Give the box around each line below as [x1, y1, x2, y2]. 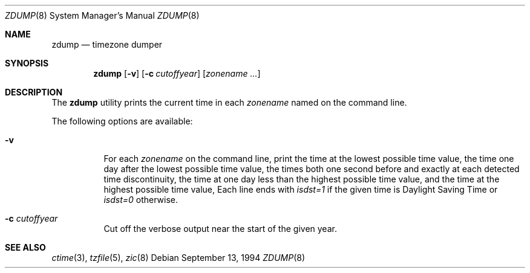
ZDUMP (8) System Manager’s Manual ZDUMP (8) [5, 10, 200, 21]
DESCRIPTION [5, 87, 63, 97]
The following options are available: [51, 116, 193, 126]
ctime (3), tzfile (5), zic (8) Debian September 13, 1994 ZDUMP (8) [51, 252, 306, 263]
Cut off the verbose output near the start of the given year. [103, 223, 337, 234]
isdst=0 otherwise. [103, 194, 178, 205]
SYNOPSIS [5, 58, 49, 68]
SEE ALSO [5, 242, 46, 252]
